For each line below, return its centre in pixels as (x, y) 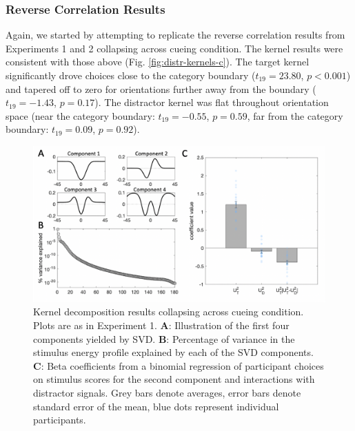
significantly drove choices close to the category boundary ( (131, 75)
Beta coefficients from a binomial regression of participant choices (185, 365)
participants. (60, 420)
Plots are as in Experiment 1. (95, 325)
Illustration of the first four (232, 325)
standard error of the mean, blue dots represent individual (156, 406)
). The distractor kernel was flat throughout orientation (212, 102)
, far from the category (295, 115)
